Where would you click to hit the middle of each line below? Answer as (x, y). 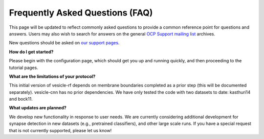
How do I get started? (31, 52)
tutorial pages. (24, 68)
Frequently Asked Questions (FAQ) (81, 13)
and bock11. (21, 99)
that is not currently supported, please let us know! (60, 130)
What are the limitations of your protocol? (52, 76)
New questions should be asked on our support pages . (64, 43)
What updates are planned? (38, 108)
